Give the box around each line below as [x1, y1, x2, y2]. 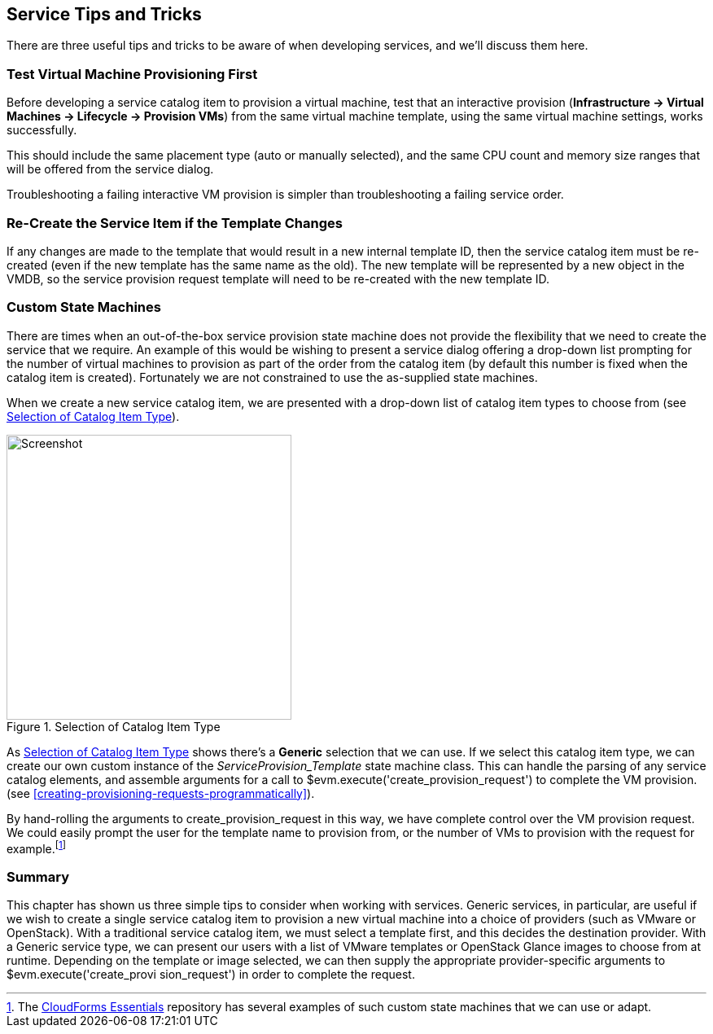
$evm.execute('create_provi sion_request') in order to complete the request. [7, 967, 415, 982]
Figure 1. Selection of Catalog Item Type [7, 719, 221, 734]
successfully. [7, 123, 77, 138]
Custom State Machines [7, 299, 161, 316]
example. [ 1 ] [7, 839, 67, 856]
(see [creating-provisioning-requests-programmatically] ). [7, 786, 315, 800]
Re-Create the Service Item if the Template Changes [7, 214, 343, 231]
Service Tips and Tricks [7, 4, 202, 24]
